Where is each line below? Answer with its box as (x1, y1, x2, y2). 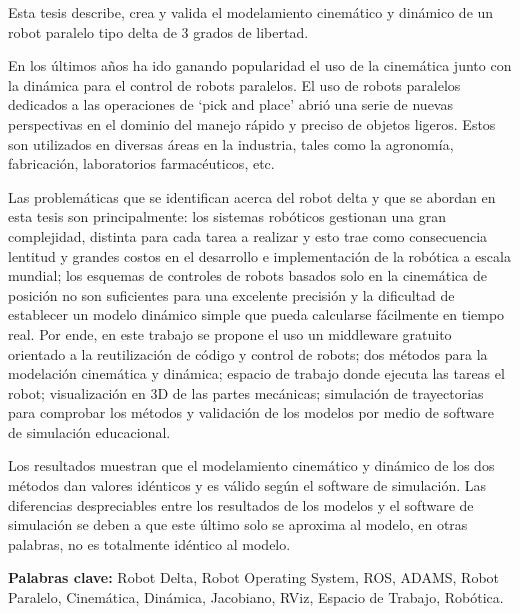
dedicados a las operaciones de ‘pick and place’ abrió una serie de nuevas (8, 94, 453, 115)
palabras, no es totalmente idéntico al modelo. (8, 533, 291, 554)
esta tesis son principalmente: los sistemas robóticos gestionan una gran (8, 206, 446, 227)
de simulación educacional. (8, 421, 171, 442)
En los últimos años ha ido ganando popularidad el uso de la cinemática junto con (8, 55, 512, 76)
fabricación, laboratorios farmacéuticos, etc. (8, 153, 275, 174)
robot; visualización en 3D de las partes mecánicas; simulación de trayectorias (8, 382, 484, 403)
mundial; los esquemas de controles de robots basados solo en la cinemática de (8, 265, 487, 286)
